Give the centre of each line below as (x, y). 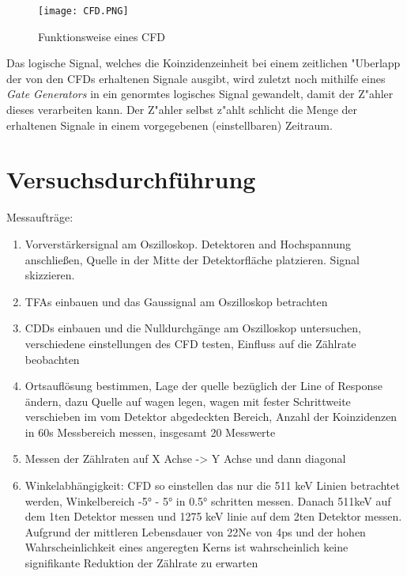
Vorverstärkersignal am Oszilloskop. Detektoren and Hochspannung (188, 243)
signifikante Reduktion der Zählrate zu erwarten (141, 563)
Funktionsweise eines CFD (102, 36)
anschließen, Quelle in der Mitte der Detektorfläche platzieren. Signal (192, 259)
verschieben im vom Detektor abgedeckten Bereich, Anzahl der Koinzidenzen (211, 417)
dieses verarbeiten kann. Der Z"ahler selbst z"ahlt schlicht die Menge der (182, 110)
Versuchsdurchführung (131, 179)
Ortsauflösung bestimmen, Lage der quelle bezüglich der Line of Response (203, 386)
